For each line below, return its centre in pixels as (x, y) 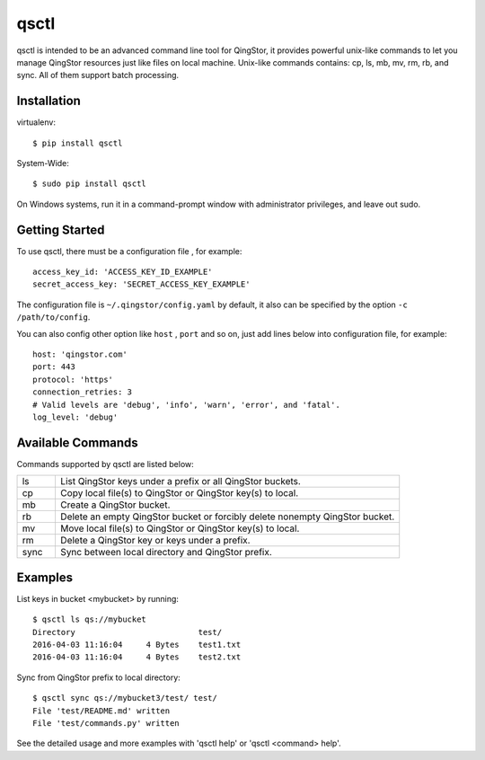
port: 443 (54, 367)
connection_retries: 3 (83, 392)
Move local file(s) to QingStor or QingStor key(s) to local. (180, 528)
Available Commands (77, 442)
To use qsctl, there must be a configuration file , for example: (129, 251)
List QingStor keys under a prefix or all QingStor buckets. (180, 482)
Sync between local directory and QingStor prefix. (166, 552)
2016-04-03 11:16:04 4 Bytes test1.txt (137, 644)
